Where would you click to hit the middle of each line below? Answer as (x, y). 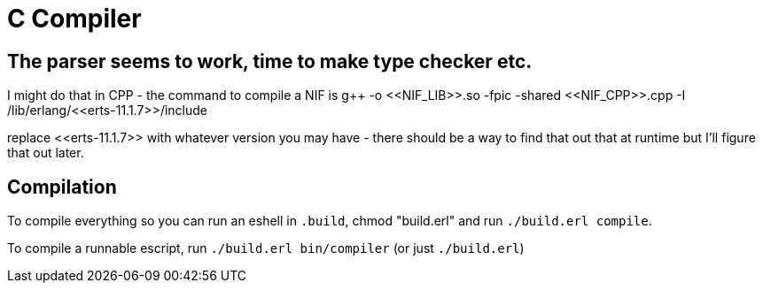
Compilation (62, 187)
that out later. (46, 153)
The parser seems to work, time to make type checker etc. (270, 61)
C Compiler (74, 19)
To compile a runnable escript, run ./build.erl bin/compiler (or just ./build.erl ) (266, 248)
